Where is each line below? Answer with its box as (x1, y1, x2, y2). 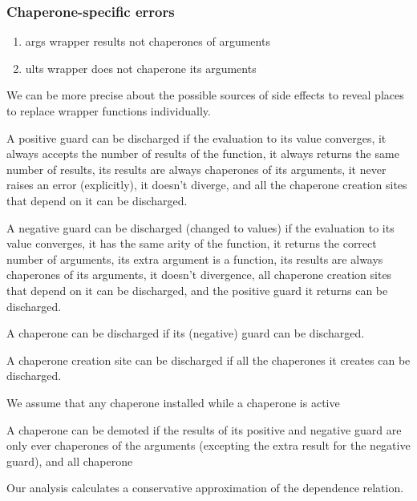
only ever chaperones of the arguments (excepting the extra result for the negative (6, 437, 411, 454)
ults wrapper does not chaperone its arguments (25, 59, 257, 76)
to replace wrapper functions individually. (6, 103, 211, 119)
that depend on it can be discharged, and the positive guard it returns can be (6, 281, 388, 298)
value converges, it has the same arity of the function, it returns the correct (6, 235, 377, 252)
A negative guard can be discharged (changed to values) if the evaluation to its (6, 219, 395, 236)
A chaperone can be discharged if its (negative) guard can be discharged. (6, 325, 365, 341)
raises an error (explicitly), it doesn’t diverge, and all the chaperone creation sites (6, 176, 407, 193)
